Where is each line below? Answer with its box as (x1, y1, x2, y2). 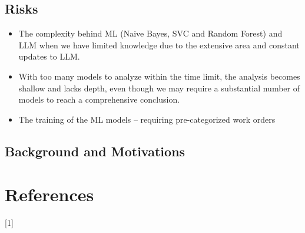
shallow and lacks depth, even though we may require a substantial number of (18, 81, 300, 94)
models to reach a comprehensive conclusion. (18, 93, 180, 106)
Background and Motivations (5, 142, 185, 160)
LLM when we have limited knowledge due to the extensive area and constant (18, 38, 300, 51)
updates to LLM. (18, 50, 80, 63)
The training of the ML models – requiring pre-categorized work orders (18, 113, 276, 125)
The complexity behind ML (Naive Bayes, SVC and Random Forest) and (18, 27, 283, 40)
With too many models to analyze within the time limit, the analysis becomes (18, 70, 300, 82)
